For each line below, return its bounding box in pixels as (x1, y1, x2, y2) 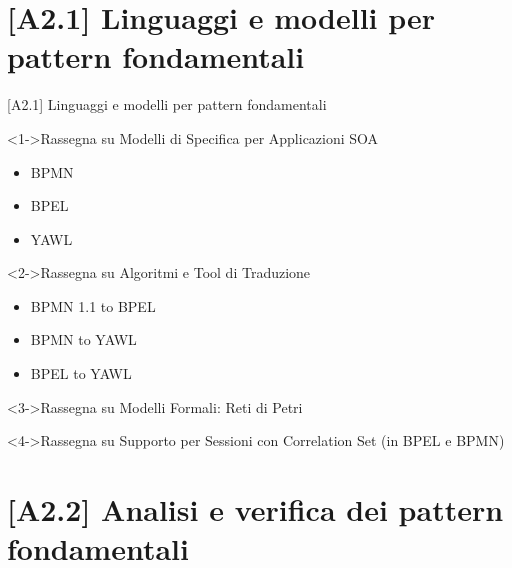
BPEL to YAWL (30, 363, 132, 384)
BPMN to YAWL (30, 329, 137, 350)
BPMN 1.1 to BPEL (30, 295, 156, 316)
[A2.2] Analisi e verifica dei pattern (7, 489, 504, 530)
